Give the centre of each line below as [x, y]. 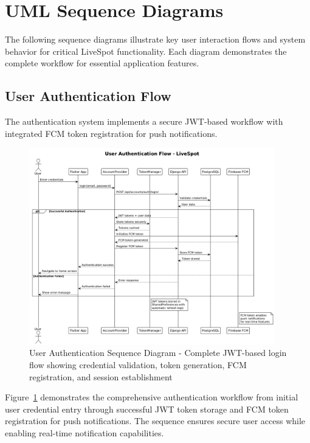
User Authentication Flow [88, 96]
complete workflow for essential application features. [102, 63]
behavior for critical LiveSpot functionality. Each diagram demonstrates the [146, 51]
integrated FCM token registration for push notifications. [111, 133]
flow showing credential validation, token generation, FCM [138, 365]
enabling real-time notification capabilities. [84, 433]
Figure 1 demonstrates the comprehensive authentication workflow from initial [152, 397]
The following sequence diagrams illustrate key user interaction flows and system [155, 39]
